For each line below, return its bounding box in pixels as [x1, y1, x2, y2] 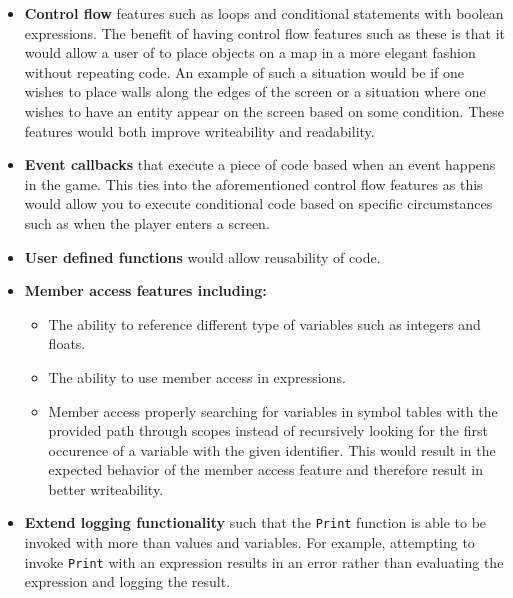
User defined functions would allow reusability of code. [24, 246, 381, 267]
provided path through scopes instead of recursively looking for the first [48, 420, 488, 441]
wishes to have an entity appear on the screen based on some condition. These [24, 100, 505, 121]
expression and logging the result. [24, 571, 231, 592]
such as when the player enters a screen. [24, 212, 270, 233]
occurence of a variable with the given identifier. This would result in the [48, 439, 496, 460]
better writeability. [48, 478, 164, 499]
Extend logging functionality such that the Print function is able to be [24, 512, 487, 533]
